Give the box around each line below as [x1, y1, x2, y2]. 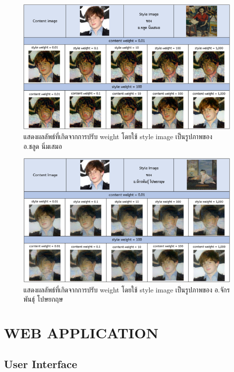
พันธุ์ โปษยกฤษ [23, 294, 63, 304]
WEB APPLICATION [4, 323, 158, 342]
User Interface [4, 356, 78, 371]
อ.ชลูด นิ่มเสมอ [23, 141, 62, 151]
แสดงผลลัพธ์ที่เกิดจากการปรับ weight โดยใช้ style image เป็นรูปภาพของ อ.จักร [23, 284, 230, 294]
